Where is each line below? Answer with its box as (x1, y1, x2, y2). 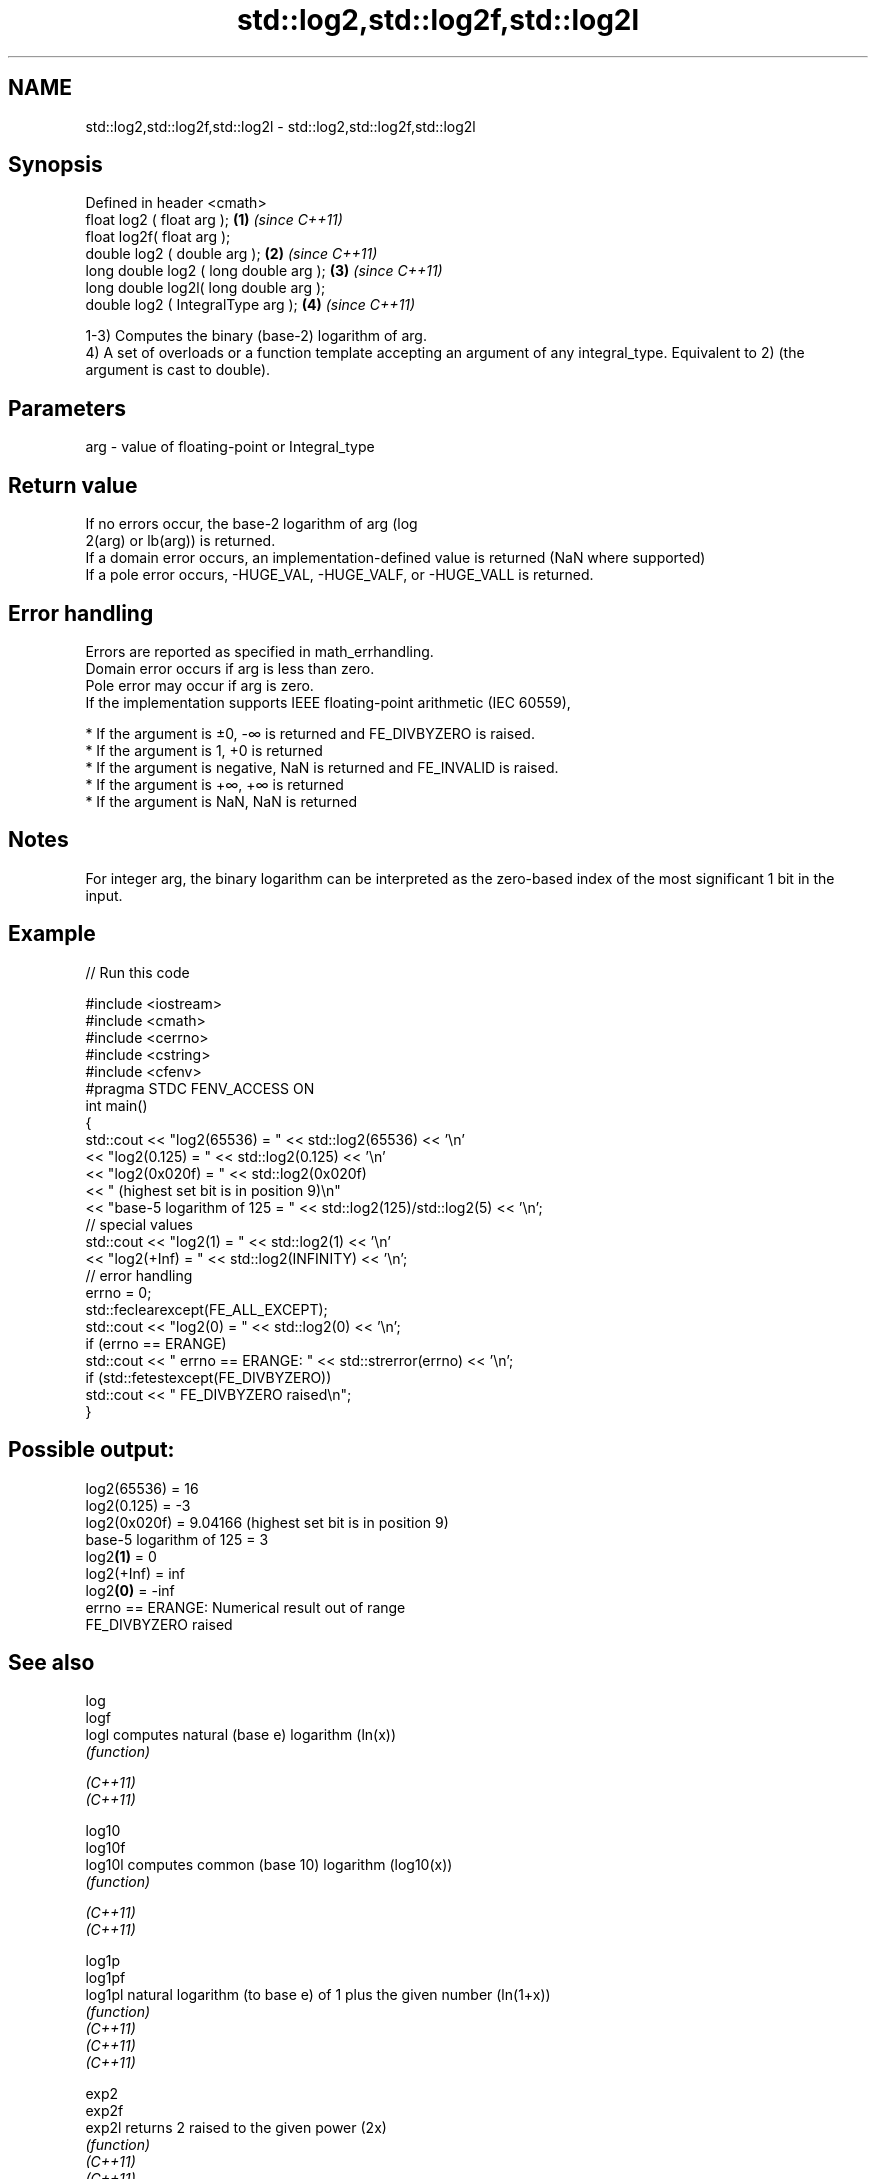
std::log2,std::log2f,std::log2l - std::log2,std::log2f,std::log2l (85, 117, 476, 135)
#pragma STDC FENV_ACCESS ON (85, 1079, 315, 1097)
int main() (85, 1096, 148, 1114)
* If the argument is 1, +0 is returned (85, 741, 323, 759)
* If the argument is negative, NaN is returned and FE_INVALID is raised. (85, 758, 559, 776)
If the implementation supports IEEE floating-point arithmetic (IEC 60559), (85, 693, 571, 711)
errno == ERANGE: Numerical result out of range (85, 1598, 406, 1616)
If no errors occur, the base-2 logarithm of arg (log (85, 515, 418, 533)
